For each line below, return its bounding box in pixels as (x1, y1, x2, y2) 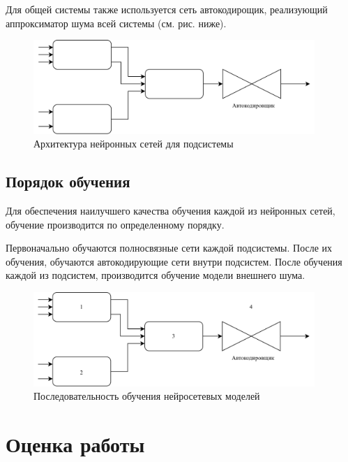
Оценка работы (6, 429, 145, 458)
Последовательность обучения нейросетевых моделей (33, 389, 260, 403)
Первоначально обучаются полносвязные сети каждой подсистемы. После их (6, 240, 333, 255)
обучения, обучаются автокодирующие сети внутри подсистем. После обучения (6, 254, 342, 268)
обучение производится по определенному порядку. (6, 217, 225, 231)
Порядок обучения (6, 171, 130, 192)
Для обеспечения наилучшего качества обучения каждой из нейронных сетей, (6, 203, 335, 218)
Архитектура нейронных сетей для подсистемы (33, 136, 234, 151)
